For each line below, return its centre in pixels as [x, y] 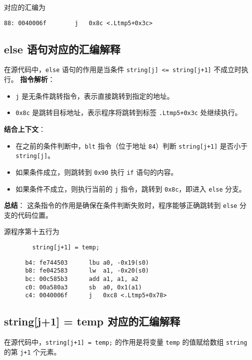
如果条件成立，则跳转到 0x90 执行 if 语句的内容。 [97, 172]
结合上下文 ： [25, 129]
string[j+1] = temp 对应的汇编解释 [92, 321]
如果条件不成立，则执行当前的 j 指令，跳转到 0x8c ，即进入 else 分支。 [131, 188]
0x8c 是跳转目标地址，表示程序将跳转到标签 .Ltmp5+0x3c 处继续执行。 [129, 112]
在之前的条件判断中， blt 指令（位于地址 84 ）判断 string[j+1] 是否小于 [132, 145]
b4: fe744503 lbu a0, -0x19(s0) [87, 262]
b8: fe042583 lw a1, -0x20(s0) [87, 271]
